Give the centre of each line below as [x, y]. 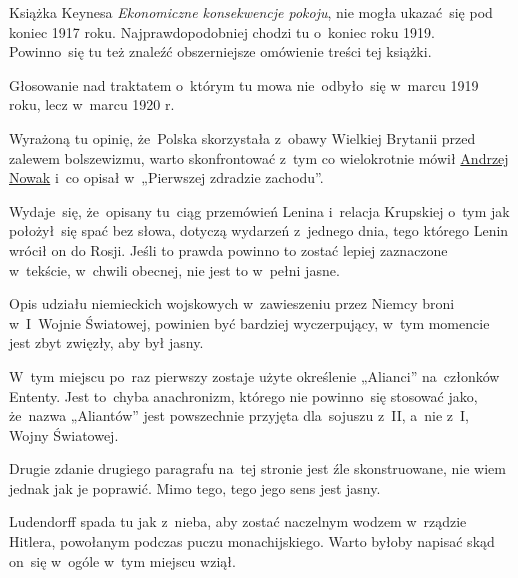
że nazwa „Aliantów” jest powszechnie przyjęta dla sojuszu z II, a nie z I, [239, 415]
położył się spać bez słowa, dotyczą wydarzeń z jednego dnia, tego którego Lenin [259, 230]
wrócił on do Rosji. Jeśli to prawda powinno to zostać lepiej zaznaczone [228, 249]
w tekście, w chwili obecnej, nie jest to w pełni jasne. [174, 269]
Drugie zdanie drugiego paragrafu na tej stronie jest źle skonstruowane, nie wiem [257, 468]
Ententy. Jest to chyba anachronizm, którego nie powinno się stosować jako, [243, 395]
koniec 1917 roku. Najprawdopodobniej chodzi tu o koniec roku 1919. [222, 31]
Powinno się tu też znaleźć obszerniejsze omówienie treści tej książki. [220, 51]
